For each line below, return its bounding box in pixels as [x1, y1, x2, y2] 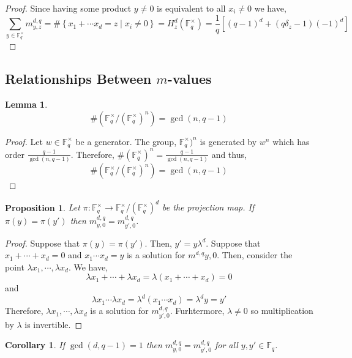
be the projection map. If [162, 201, 255, 214]
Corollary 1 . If [5, 338, 65, 351]
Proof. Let [5, 135, 43, 147]
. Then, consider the [217, 248, 293, 261]
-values [167, 69, 212, 88]
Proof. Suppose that [5, 236, 80, 249]
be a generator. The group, [75, 135, 177, 147]
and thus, [211, 147, 247, 160]
